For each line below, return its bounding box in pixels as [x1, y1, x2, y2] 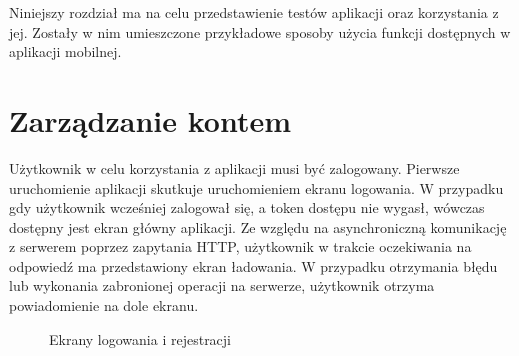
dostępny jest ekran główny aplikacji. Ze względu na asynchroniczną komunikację [9, 216, 507, 237]
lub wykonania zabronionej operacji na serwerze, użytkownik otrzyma [9, 275, 435, 296]
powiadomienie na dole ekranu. [9, 295, 199, 316]
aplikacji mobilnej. [9, 41, 122, 62]
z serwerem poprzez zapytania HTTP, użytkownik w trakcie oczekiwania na [9, 236, 472, 257]
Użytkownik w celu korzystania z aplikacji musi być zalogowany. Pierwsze [9, 157, 460, 178]
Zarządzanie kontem [9, 99, 292, 140]
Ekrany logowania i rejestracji [49, 328, 232, 349]
